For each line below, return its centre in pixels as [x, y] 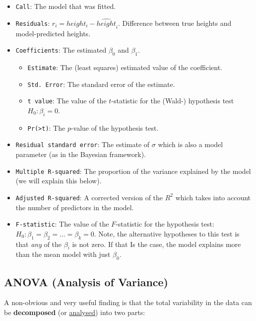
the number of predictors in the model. [75, 207]
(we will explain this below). [59, 181]
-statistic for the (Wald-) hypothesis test [173, 101]
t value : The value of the [67, 101]
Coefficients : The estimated [61, 50]
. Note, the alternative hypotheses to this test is [167, 233]
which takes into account [213, 197]
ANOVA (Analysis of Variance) [86, 281]
